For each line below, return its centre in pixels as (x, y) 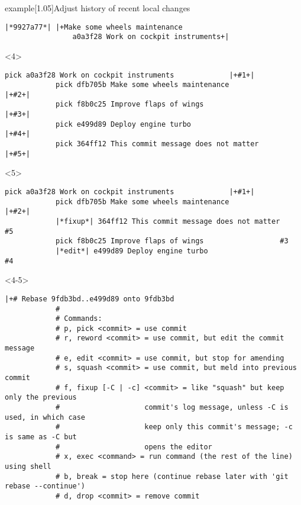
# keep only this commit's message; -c (174, 427)
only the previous (41, 398)
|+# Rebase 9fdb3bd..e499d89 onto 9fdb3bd (90, 299)
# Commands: (79, 319)
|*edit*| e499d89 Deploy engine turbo (132, 251)
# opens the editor (134, 447)
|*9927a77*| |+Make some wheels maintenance (94, 27)
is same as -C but (41, 437)
